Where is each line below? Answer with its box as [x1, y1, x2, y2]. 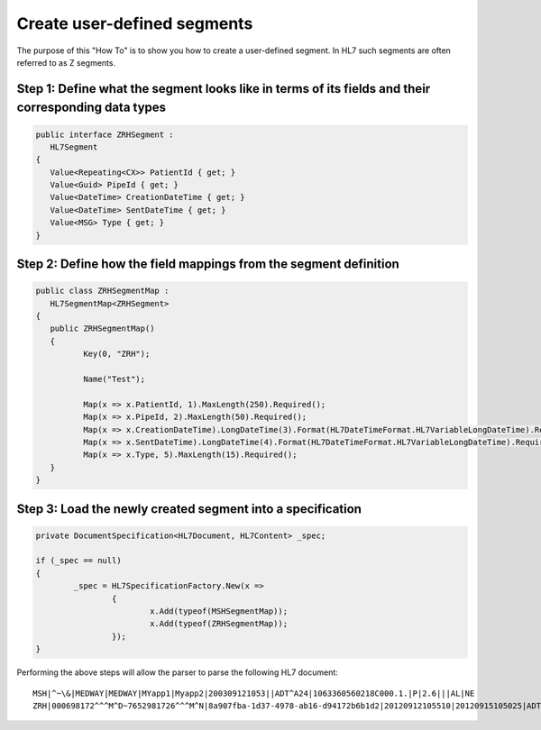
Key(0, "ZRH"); [82, 349, 151, 360]
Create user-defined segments [16, 14, 253, 33]
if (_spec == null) [35, 555, 122, 566]
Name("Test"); [82, 374, 146, 384]
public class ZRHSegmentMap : [35, 286, 170, 297]
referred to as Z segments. [16, 57, 116, 68]
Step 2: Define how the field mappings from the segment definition [16, 257, 400, 272]
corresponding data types [16, 100, 167, 115]
